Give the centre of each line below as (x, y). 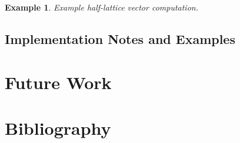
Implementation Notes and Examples (120, 38)
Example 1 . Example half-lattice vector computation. (101, 7)
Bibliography (58, 127)
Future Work (58, 82)
